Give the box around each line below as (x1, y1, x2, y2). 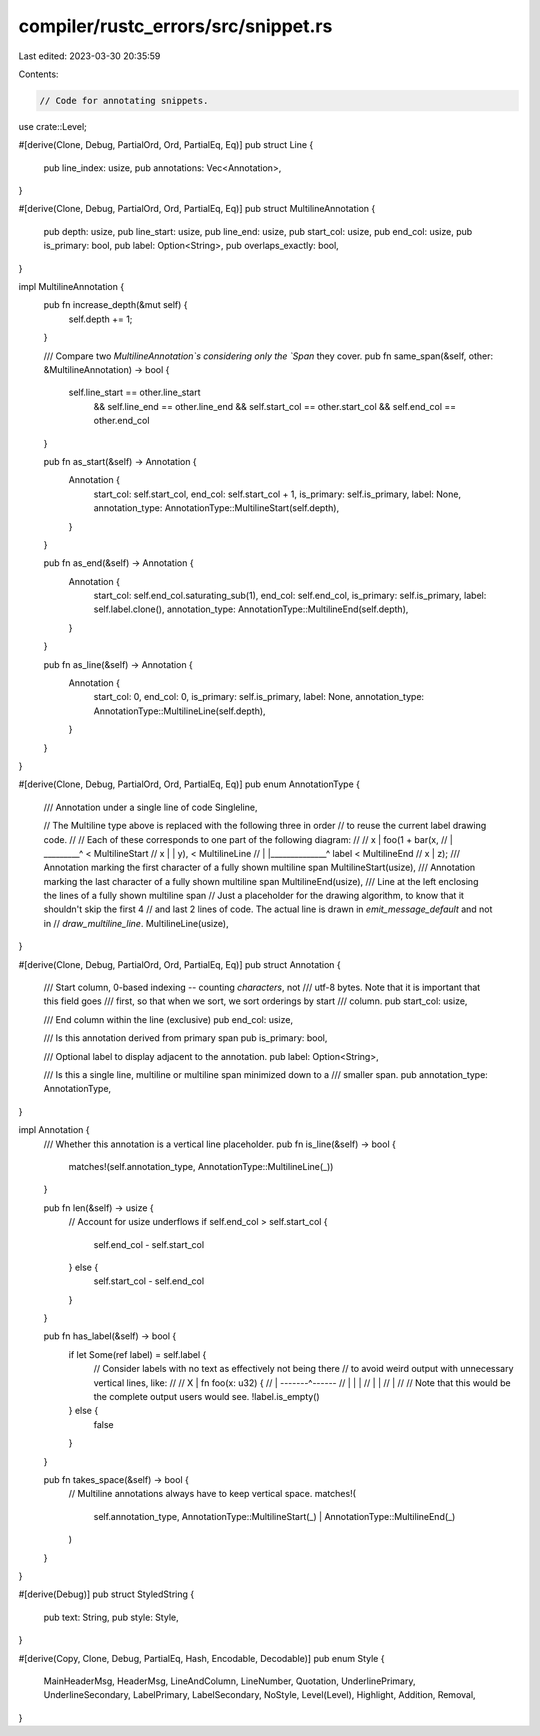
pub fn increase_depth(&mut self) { (43, 299, 189, 311)
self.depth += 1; (68, 313, 133, 325)
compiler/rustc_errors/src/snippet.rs (18, 15, 333, 37)
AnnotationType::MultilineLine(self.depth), (93, 705, 266, 717)
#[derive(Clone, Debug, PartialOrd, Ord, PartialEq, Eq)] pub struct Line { (18, 139, 314, 151)
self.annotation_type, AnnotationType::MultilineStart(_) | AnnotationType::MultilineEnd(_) (93, 1510, 456, 1522)
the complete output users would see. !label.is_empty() (93, 1391, 320, 1403)
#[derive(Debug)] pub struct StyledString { (18, 1588, 195, 1600)
